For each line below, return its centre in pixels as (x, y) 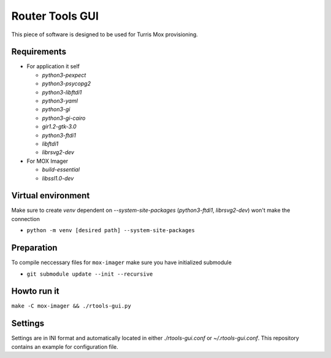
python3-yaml (60, 101)
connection (25, 219)
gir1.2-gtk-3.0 (59, 126)
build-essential (61, 169)
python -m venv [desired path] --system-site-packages (111, 231)
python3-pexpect (64, 75)
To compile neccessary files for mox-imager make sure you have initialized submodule (122, 263)
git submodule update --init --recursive (90, 274)
